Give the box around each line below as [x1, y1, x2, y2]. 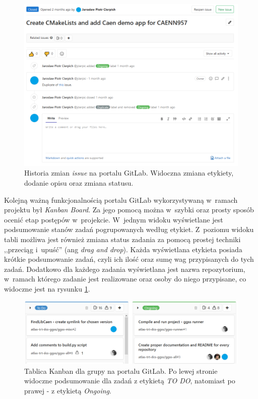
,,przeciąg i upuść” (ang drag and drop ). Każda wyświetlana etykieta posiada [4, 244, 242, 254]
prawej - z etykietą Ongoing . [24, 385, 111, 395]
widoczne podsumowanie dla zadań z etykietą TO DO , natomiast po [24, 375, 235, 386]
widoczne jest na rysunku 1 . [4, 283, 90, 294]
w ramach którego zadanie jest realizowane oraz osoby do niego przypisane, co [4, 273, 246, 284]
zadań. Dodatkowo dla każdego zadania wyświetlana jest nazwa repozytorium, [4, 263, 245, 274]
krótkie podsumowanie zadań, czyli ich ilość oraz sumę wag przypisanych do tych [4, 254, 254, 264]
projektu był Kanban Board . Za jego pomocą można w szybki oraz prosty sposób [4, 204, 254, 215]
